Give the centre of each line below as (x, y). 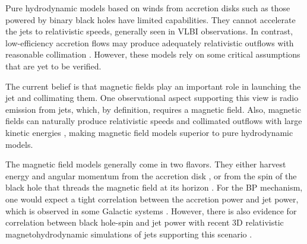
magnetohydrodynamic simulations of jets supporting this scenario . (129, 234)
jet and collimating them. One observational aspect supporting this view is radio (152, 98)
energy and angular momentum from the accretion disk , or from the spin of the (151, 175)
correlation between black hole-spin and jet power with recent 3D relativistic (145, 222)
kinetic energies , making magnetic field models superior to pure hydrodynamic (149, 132)
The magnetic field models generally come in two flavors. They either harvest (146, 164)
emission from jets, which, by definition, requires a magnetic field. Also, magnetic (153, 109)
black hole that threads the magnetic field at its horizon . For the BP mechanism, (154, 187)
